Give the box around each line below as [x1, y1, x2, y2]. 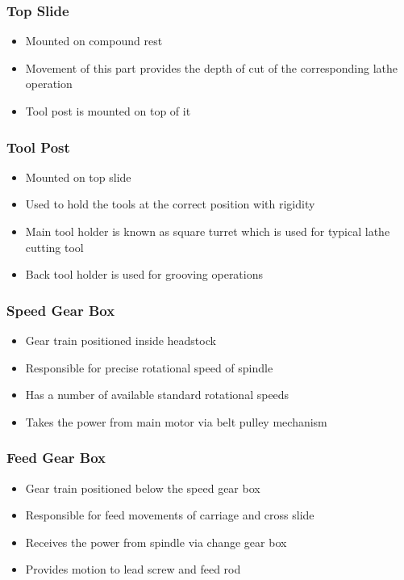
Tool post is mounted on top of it [25, 103, 191, 119]
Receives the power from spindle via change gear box [25, 533, 287, 550]
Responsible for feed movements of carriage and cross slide [25, 506, 314, 523]
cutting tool [25, 238, 84, 255]
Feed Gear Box [6, 448, 106, 468]
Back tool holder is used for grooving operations [25, 266, 264, 283]
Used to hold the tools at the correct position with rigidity [25, 195, 315, 212]
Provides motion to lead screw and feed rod [25, 561, 241, 578]
